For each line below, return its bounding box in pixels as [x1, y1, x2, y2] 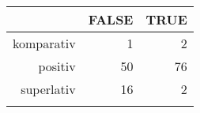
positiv [38, 57, 76, 75]
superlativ [21, 80, 76, 98]
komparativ [13, 34, 76, 52]
